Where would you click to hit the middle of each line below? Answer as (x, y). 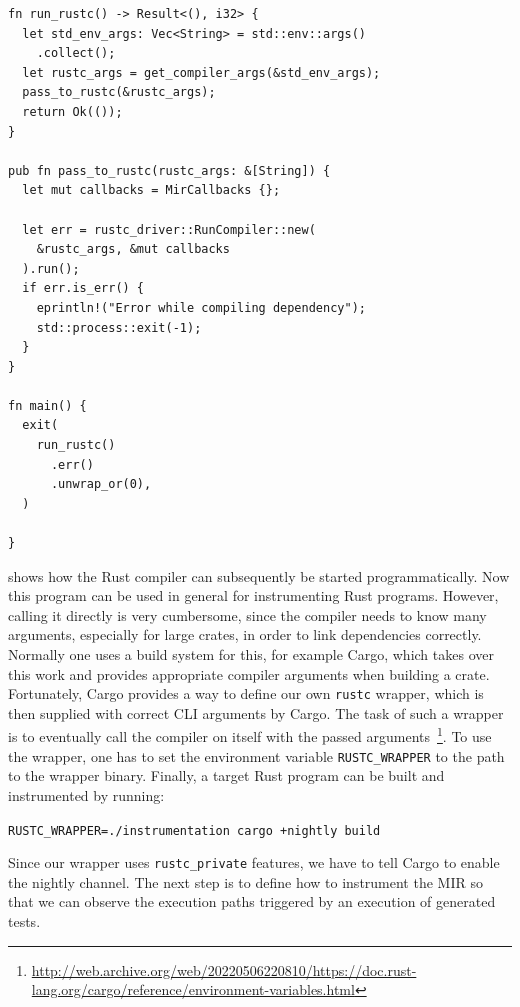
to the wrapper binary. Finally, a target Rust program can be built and (226, 775)
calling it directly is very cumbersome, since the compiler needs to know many (247, 614)
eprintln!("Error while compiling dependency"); (201, 307)
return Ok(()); (72, 111)
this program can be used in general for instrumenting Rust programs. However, (253, 595)
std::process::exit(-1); (119, 327)
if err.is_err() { (83, 288)
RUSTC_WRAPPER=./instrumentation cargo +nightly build (194, 830)
